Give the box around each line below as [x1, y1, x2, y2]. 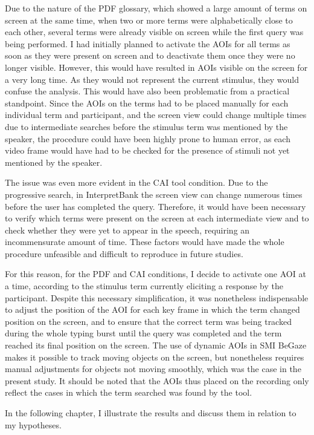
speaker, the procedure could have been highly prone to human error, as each [5, 132, 290, 145]
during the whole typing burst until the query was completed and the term [5, 327, 282, 339]
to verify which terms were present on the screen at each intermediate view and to [5, 212, 309, 224]
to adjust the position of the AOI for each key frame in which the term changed [5, 303, 300, 316]
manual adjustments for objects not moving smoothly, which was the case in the [5, 362, 301, 375]
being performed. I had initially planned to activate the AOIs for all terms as [5, 37, 290, 50]
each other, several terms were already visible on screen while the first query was [5, 25, 304, 38]
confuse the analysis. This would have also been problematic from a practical [5, 85, 290, 97]
